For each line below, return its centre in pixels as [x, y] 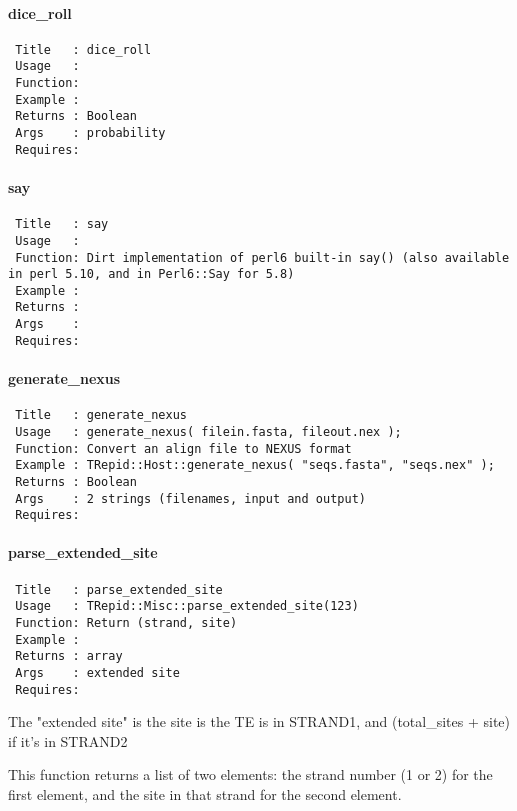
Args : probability [90, 133]
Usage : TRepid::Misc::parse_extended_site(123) [187, 606]
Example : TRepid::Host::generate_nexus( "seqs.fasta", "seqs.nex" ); [255, 465]
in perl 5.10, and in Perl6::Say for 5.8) [151, 274]
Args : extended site [97, 672]
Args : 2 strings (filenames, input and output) [190, 498]
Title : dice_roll [83, 49]
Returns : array [69, 656]
